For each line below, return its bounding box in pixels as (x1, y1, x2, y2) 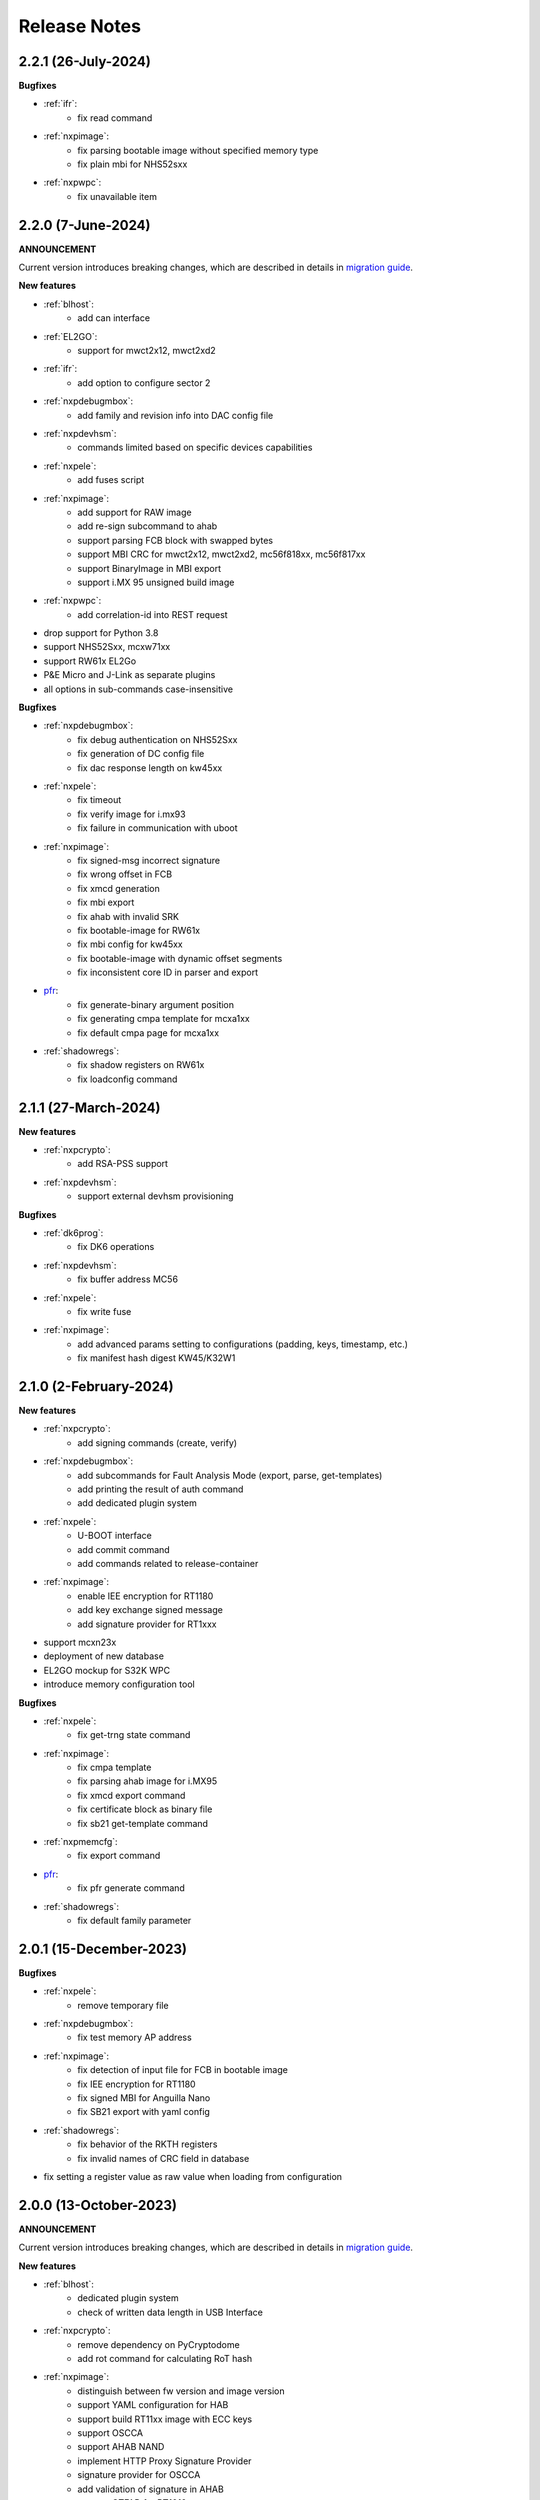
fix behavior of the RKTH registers (77, 2138, 218, 2150)
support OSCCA (77, 2426, 144, 2439)
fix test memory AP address (77, 2031, 192, 2044)
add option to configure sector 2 (77, 376, 211, 389)
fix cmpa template (77, 1761, 152, 1774)
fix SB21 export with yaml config (77, 2106, 210, 2118)
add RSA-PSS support (77, 1158, 169, 1170)
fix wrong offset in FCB (77, 868, 173, 880)
